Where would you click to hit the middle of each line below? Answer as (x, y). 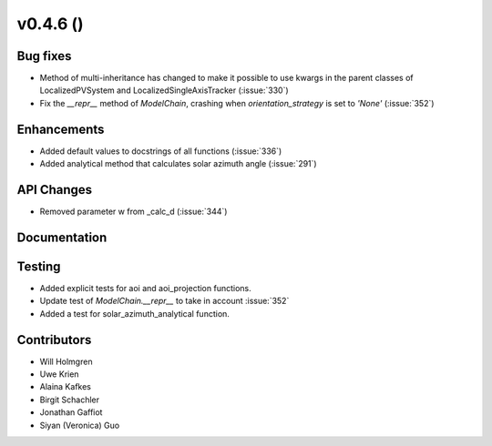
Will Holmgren (66, 361)
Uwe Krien (59, 374)
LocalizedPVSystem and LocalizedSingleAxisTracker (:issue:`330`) (164, 90)
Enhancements (61, 129)
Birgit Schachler (70, 400)
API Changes (55, 190)
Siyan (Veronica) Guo (80, 425)
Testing (39, 266)
